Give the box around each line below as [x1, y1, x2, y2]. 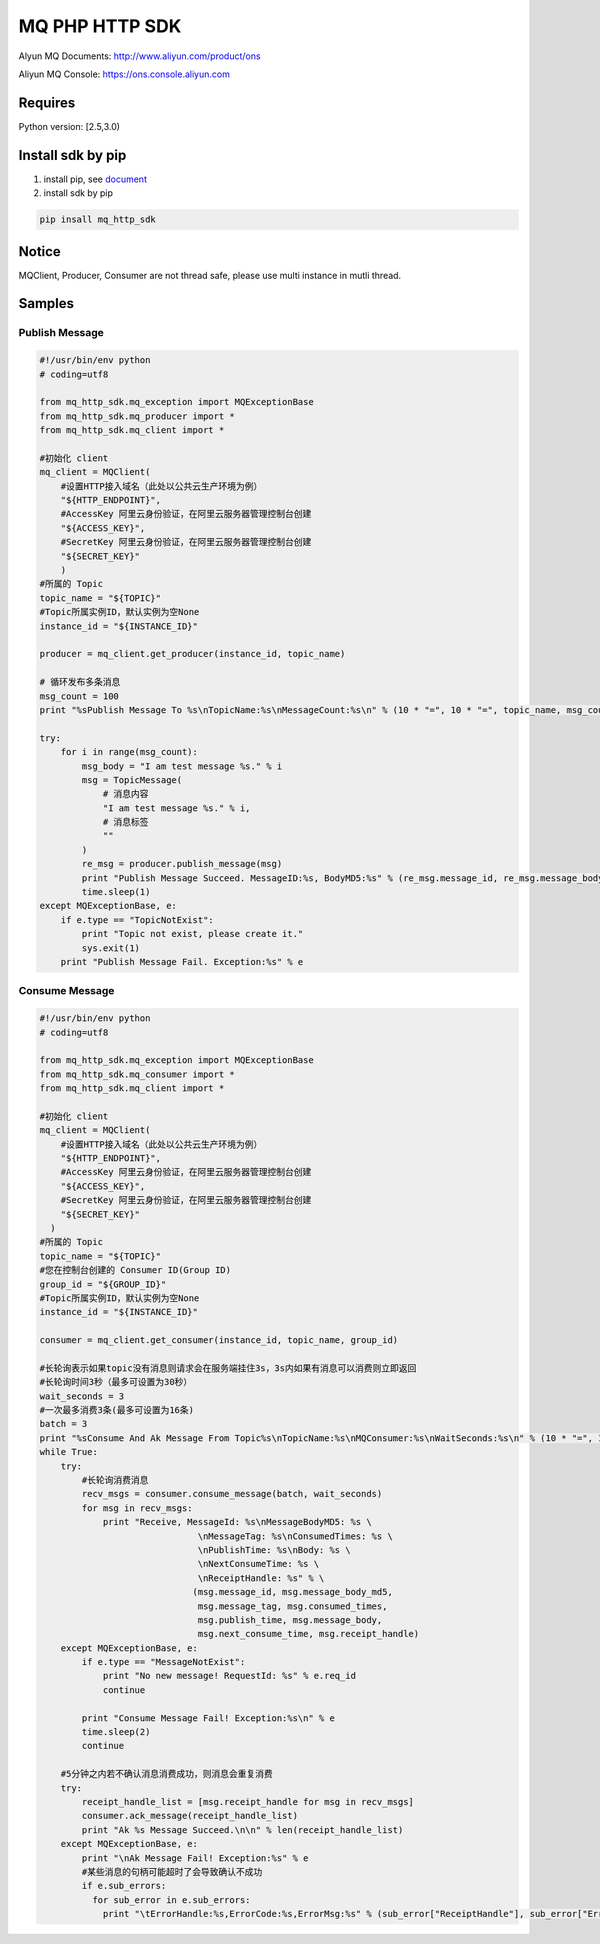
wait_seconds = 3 [39, 1390, 125, 1402]
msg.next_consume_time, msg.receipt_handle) [197, 1628, 420, 1640]
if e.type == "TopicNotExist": [60, 914, 214, 925]
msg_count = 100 [39, 690, 120, 702]
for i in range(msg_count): [60, 746, 199, 758]
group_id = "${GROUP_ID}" [39, 1278, 167, 1290]
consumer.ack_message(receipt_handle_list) [81, 1810, 299, 1822]
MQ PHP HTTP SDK [18, 15, 182, 37]
